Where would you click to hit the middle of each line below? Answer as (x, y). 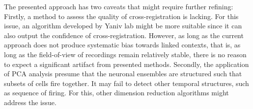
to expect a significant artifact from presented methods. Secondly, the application (126, 64)
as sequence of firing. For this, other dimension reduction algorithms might (116, 93)
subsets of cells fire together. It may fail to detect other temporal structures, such (126, 83)
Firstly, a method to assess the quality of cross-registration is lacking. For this (121, 16)
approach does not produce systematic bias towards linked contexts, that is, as (122, 45)
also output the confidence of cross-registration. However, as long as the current (124, 35)
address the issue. (30, 102)
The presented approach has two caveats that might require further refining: (119, 6)
